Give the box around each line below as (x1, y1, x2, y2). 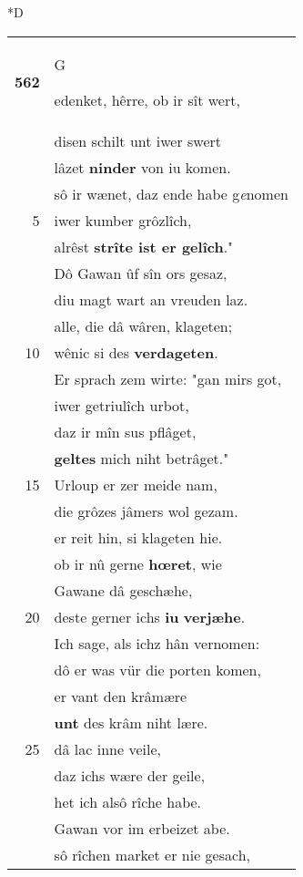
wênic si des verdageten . (54, 341, 218, 363)
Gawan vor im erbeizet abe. (54, 817, 230, 839)
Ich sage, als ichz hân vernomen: (54, 632, 260, 654)
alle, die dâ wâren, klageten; (54, 315, 233, 336)
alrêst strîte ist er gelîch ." (54, 235, 234, 257)
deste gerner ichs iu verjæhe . (54, 605, 246, 627)
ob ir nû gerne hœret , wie (54, 552, 222, 574)
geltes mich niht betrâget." (54, 447, 229, 469)
